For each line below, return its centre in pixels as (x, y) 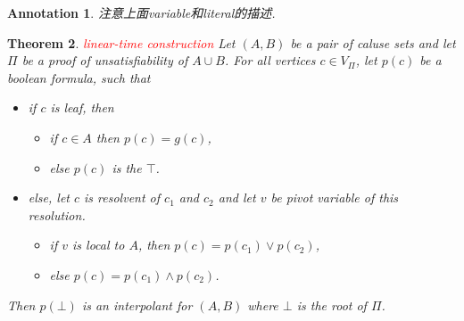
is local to (99, 245)
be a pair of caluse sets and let (373, 42)
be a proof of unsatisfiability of (105, 60)
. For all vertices (270, 60)
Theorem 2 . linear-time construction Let (121, 42)
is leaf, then (82, 107)
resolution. (57, 214)
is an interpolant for (137, 305)
